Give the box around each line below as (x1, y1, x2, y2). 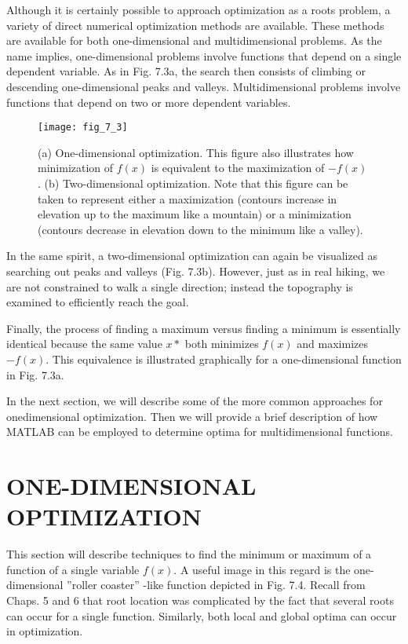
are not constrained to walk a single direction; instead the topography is (6, 278, 353, 295)
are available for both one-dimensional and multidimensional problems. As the (6, 32, 382, 49)
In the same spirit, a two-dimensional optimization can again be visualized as (6, 247, 377, 264)
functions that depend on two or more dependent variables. (6, 93, 291, 110)
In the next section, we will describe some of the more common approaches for (6, 393, 383, 409)
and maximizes (297, 335, 369, 352)
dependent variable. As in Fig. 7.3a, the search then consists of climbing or (6, 63, 366, 79)
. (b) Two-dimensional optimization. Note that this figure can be (38, 175, 348, 191)
